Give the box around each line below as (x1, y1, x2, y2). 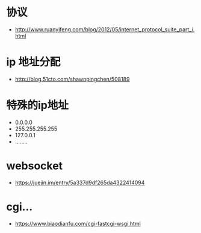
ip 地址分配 (6, 55, 61, 69)
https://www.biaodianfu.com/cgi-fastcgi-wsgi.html (14, 220, 141, 227)
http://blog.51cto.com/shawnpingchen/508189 (14, 75, 130, 82)
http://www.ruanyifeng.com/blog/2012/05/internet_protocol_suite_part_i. (14, 25, 195, 33)
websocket (6, 159, 63, 172)
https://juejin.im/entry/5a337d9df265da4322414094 (14, 179, 145, 186)
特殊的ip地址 (6, 99, 69, 112)
